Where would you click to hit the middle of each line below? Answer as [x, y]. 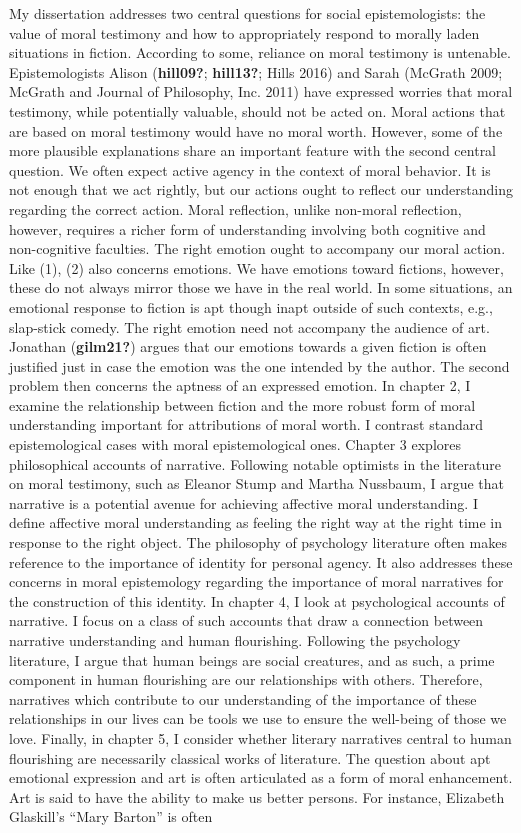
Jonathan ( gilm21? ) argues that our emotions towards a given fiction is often [248, 346]
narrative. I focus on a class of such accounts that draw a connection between [246, 620]
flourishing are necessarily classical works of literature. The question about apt [250, 757]
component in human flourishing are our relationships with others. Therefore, [246, 679]
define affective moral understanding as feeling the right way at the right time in [256, 522]
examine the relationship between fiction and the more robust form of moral [242, 404]
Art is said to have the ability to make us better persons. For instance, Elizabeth [257, 796]
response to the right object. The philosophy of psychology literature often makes [258, 542]
